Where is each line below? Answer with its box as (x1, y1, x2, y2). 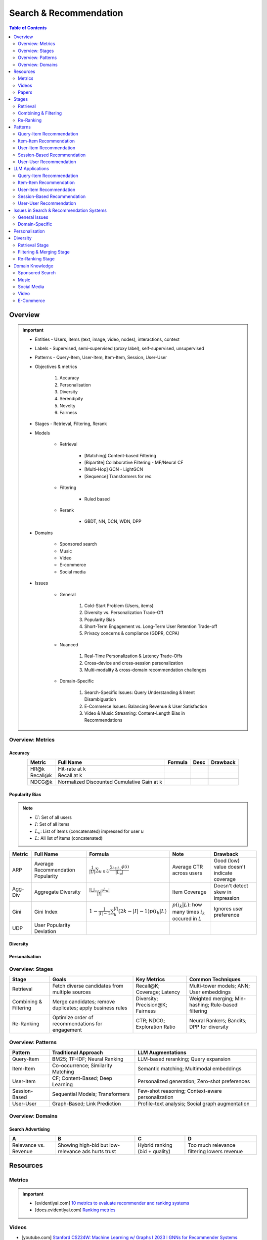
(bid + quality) (137, 1148, 171, 1155)
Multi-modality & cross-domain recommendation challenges (84, 667, 207, 673)
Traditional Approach (52, 1049, 103, 1056)
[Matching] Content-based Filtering (84, 452, 157, 458)
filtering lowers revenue (188, 1148, 243, 1155)
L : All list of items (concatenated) (35, 835, 103, 841)
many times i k (172, 908, 205, 916)
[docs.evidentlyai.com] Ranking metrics (35, 1207, 116, 1213)
